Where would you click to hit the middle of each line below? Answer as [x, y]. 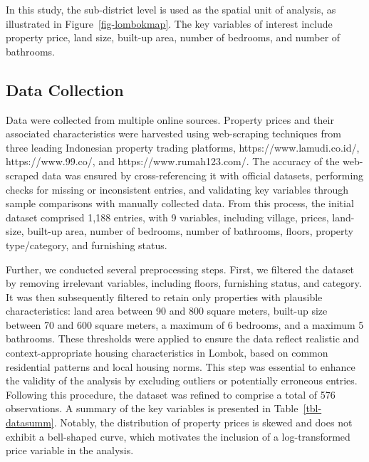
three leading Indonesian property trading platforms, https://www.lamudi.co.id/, [183, 147]
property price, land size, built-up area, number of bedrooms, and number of [173, 37]
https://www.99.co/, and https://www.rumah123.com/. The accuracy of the [173, 161]
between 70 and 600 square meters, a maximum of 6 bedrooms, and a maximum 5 [185, 324]
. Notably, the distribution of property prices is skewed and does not [203, 422]
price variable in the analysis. [70, 450]
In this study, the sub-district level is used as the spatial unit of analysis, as [171, 9]
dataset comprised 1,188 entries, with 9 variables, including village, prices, [167, 217]
